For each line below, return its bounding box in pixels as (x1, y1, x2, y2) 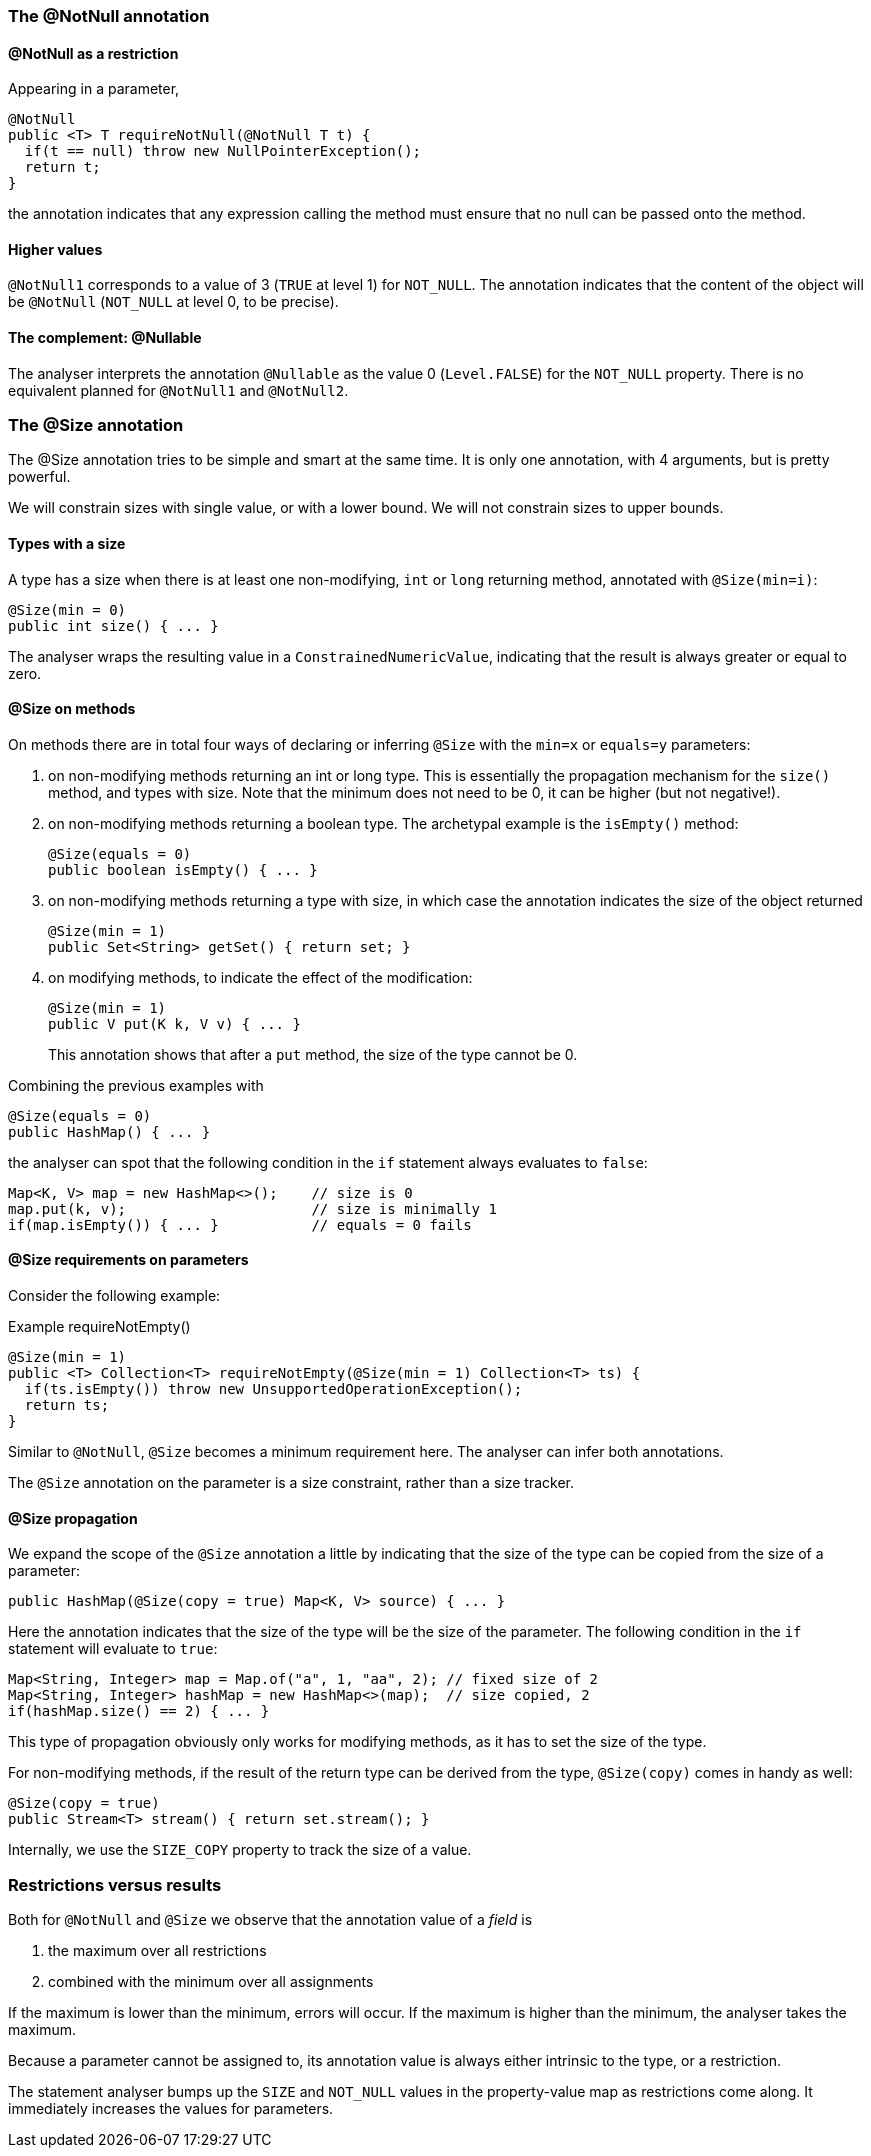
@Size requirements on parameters (8, 1251, 249, 1269)
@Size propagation (8, 1509, 138, 1527)
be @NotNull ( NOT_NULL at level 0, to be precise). (8, 293, 339, 311)
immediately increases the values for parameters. (8, 2100, 334, 2118)
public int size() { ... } (8, 617, 219, 634)
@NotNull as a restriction (8, 44, 179, 62)
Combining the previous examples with (8, 1076, 264, 1094)
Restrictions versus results (8, 1874, 222, 1895)
